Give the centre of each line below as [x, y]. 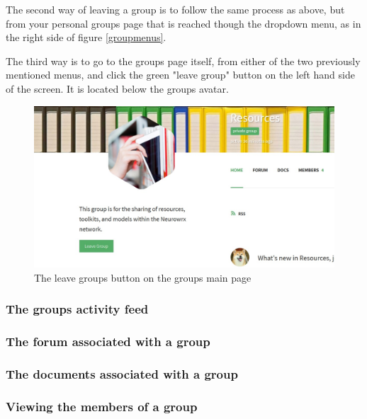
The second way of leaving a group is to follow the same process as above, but [175, 9]
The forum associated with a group [108, 341]
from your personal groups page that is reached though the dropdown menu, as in [183, 23]
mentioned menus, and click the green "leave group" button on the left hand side [180, 75]
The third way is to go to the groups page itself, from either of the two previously [183, 61]
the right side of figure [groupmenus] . [86, 37]
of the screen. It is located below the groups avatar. [117, 88]
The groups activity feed [77, 309]
